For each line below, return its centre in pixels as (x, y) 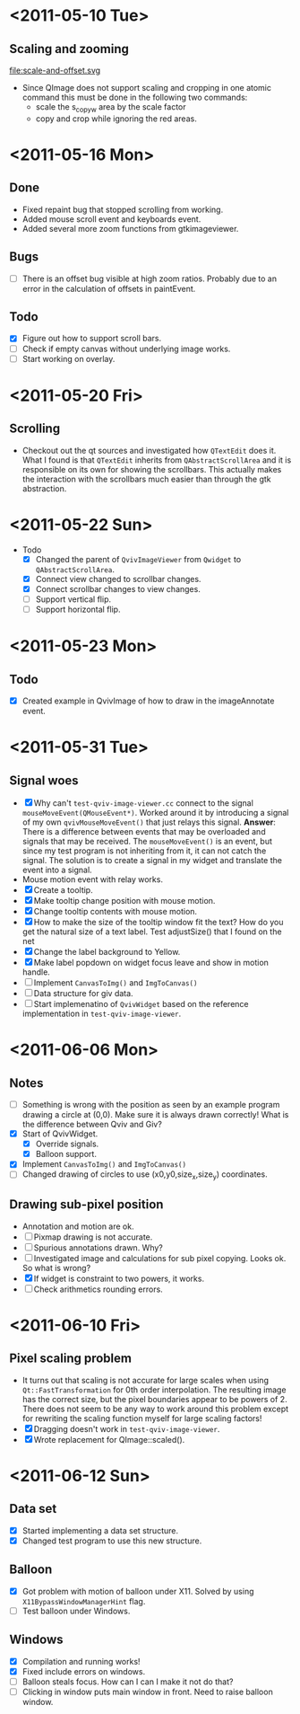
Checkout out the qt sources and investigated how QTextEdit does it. (149, 450)
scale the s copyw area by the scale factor (111, 108)
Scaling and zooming (69, 49)
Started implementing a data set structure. (100, 1530)
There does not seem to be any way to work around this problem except (155, 1409)
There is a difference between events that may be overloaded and (144, 831)
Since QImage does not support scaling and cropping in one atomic (146, 88)
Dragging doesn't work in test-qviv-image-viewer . (127, 1428)
